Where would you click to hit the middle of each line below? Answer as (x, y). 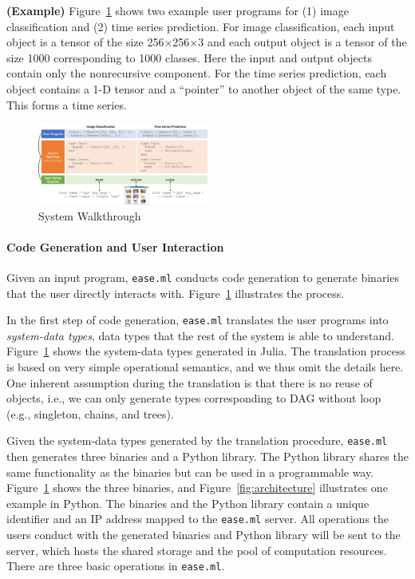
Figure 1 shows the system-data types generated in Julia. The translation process (206, 351)
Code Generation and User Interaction (115, 246)
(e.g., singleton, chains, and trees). (90, 413)
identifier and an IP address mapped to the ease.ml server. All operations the (198, 519)
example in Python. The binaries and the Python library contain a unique (188, 503)
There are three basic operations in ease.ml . (116, 566)
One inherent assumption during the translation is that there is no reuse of (190, 382)
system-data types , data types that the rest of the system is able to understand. (200, 335)
